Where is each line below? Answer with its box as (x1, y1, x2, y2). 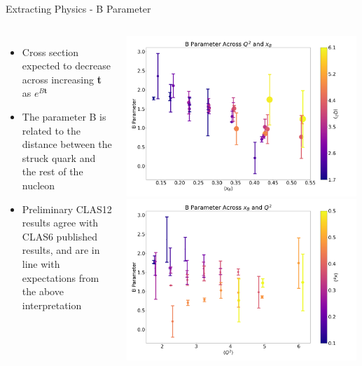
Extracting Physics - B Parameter (6, 1, 151, 15)
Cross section (22, 44, 79, 59)
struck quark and (22, 150, 96, 165)
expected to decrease (22, 58, 111, 73)
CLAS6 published (22, 229, 98, 243)
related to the (22, 123, 81, 137)
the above (22, 284, 64, 299)
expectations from (22, 270, 99, 285)
